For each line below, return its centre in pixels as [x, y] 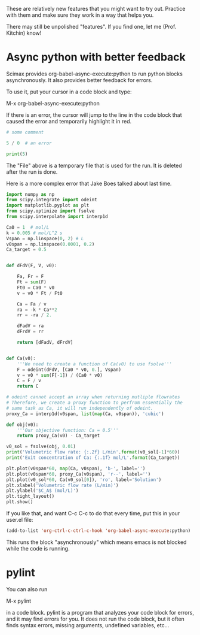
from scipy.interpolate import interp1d [57, 217]
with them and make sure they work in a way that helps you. [80, 15]
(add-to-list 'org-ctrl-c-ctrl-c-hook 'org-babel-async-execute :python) [99, 531]
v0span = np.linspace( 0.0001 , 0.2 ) [50, 244]
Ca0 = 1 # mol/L [28, 227]
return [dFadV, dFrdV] [45, 343]
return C [28, 386]
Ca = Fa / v [32, 304]
